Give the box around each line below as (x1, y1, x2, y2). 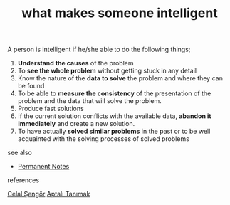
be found (17, 82, 45, 90)
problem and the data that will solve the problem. (17, 97, 162, 105)
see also (7, 148, 32, 157)
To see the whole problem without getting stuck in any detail (17, 66, 197, 75)
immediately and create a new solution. (17, 120, 135, 128)
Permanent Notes (17, 162, 70, 171)
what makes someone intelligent (21, 5, 219, 21)
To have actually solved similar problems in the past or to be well (17, 127, 211, 136)
